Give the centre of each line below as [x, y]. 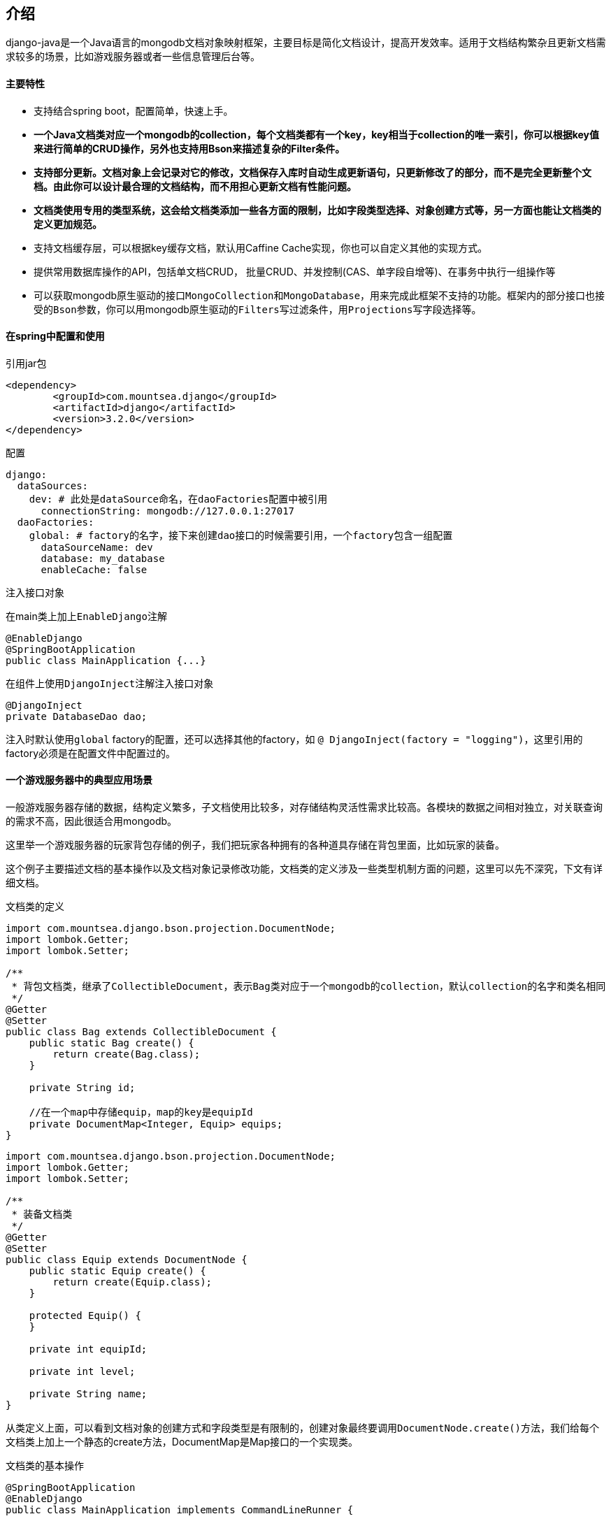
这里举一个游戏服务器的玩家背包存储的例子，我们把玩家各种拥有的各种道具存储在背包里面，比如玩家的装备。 [255, 845]
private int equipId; [88, 1349]
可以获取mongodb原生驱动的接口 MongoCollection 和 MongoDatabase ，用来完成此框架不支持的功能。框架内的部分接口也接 [319, 295]
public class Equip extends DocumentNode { [127, 1260]
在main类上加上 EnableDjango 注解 [86, 616]
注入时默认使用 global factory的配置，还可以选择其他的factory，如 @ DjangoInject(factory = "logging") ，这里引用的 [294, 739]
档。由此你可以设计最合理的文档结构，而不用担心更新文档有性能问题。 [195, 186]
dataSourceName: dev [97, 547]
